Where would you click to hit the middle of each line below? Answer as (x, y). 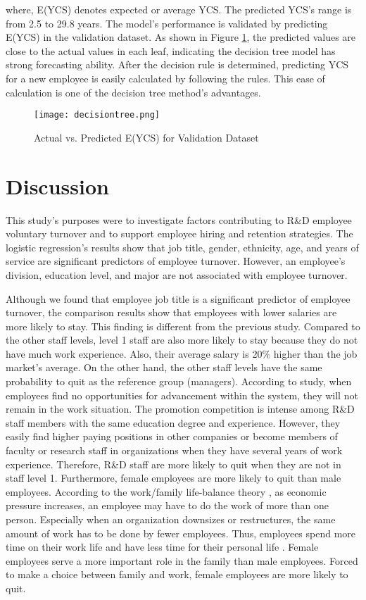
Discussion (57, 186)
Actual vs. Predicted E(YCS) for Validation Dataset (146, 137)
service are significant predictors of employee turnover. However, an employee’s (176, 261)
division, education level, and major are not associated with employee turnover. (177, 274)
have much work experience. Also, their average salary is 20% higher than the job (182, 353)
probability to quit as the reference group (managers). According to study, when (179, 381)
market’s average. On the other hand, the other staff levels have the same (164, 367)
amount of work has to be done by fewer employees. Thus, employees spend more (181, 533)
